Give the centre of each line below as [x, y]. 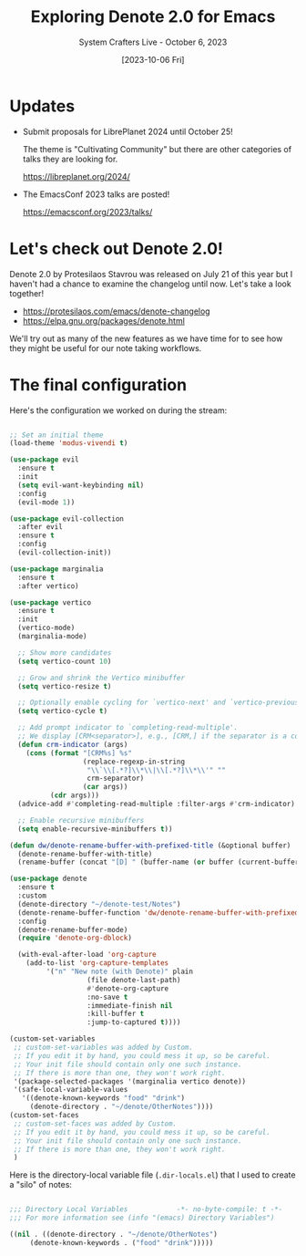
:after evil [41, 527]
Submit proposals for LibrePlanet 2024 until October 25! [128, 131]
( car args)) [105, 787]
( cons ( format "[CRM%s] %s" [79, 753]
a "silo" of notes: [41, 1185]
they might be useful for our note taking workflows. [106, 348]
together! [26, 293]
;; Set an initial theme [56, 435]
